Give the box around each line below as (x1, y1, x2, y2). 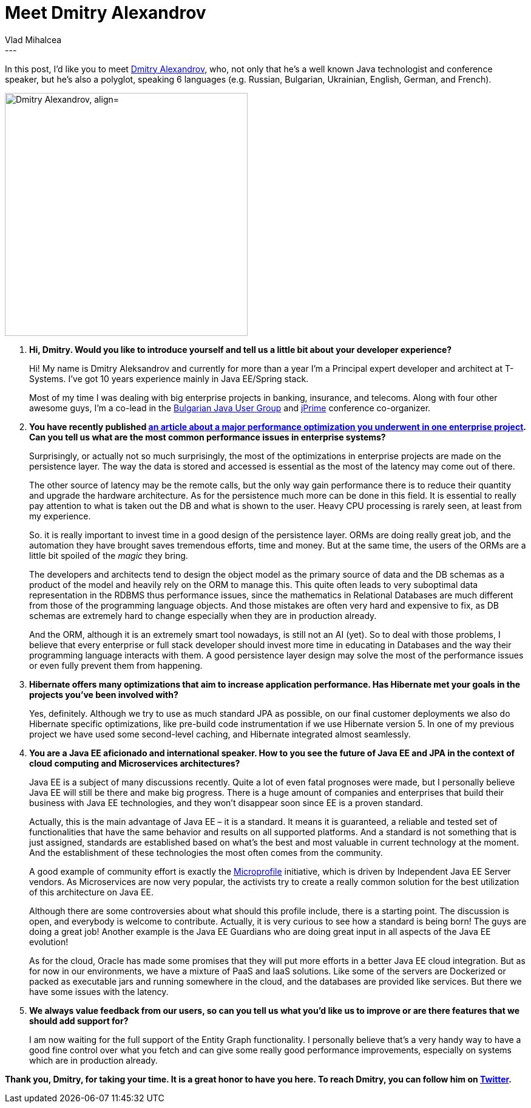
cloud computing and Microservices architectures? (29, 757, 240, 768)
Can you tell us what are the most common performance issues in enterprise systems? (29, 431, 386, 442)
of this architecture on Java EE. (29, 886, 154, 897)
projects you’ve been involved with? (29, 689, 178, 700)
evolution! (29, 936, 69, 947)
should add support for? (29, 1015, 129, 1026)
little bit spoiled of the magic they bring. (29, 550, 188, 561)
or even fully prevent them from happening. (29, 660, 203, 671)
